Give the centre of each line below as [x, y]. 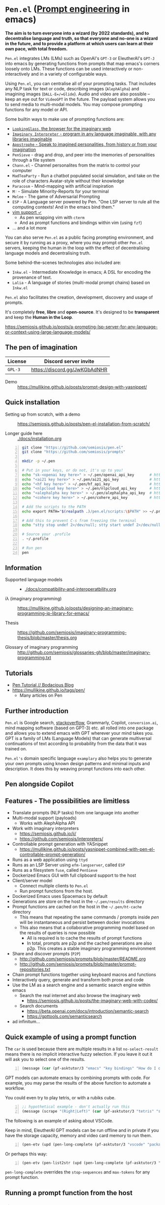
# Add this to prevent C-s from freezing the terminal [79, 520]
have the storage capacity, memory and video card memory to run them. [79, 1135]
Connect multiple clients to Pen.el [54, 886]
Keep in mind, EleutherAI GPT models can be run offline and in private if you [82, 1130]
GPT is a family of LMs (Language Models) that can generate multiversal [78, 738]
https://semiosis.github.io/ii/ [48, 833]
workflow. [15, 1088]
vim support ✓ [27, 212]
